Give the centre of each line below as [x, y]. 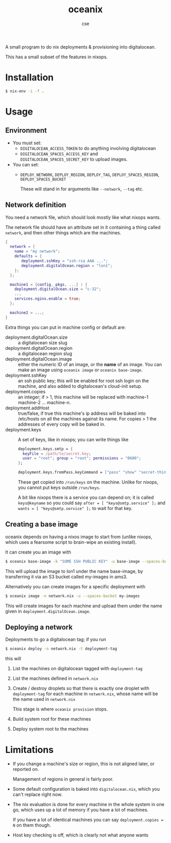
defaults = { [28, 256]
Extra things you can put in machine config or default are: [66, 327]
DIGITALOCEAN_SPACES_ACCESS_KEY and [59, 153]
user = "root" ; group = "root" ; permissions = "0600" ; [82, 458]
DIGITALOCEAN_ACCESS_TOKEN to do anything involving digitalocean [88, 148]
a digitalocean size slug [43, 342]
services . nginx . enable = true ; [48, 299]
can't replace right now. [37, 794]
